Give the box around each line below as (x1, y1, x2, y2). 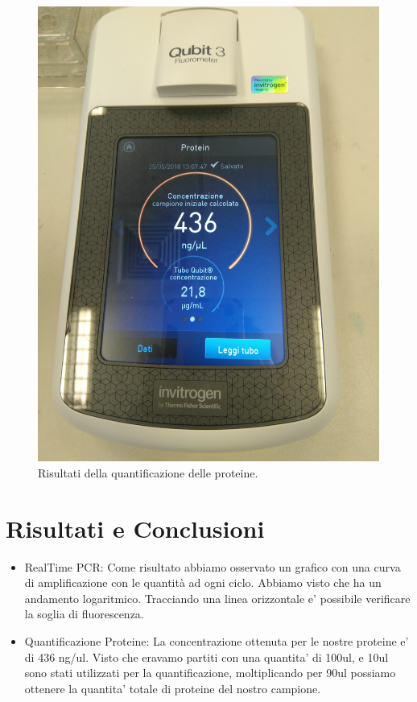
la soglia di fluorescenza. (24, 605, 144, 622)
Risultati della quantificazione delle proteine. (38, 464, 258, 481)
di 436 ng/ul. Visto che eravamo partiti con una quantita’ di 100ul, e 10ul (24, 648, 389, 665)
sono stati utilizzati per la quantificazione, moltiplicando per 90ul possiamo (24, 664, 396, 681)
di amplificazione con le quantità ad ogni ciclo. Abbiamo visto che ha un (24, 574, 382, 591)
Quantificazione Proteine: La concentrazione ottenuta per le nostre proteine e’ (24, 633, 409, 650)
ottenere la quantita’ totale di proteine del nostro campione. (24, 679, 321, 696)
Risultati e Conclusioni (6, 511, 265, 544)
